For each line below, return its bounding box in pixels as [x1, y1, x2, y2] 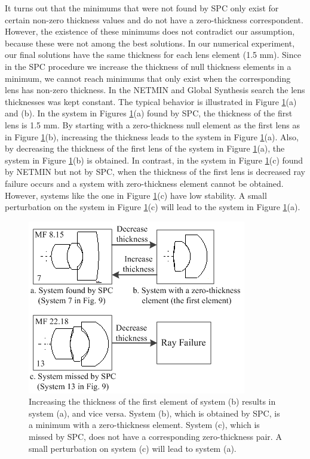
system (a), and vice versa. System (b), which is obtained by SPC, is [29, 406, 280, 419]
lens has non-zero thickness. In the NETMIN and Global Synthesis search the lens [5, 84, 305, 96]
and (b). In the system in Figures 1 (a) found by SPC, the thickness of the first [5, 107, 293, 119]
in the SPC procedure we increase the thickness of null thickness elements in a [5, 60, 291, 72]
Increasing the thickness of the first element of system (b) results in [29, 395, 276, 408]
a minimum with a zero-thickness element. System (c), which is [29, 418, 260, 431]
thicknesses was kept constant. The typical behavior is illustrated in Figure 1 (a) [5, 95, 297, 107]
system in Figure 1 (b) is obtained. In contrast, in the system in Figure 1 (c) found [5, 153, 303, 166]
